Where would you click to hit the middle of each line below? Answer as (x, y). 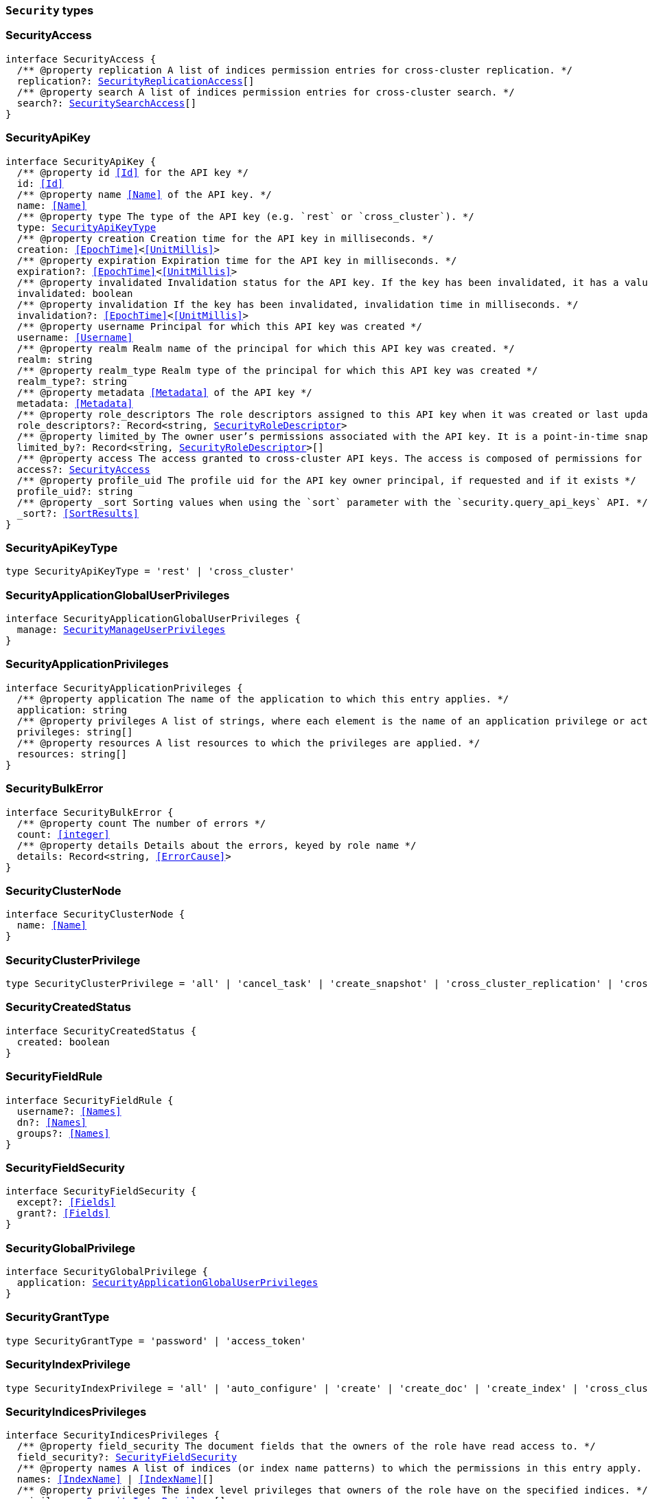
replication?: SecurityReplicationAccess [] (136, 81)
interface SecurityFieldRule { (90, 1100)
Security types (50, 10)
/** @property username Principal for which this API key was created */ (219, 326)
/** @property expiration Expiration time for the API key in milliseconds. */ (237, 260)
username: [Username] (75, 337)
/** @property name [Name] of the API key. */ (144, 194)
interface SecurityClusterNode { (95, 914)
